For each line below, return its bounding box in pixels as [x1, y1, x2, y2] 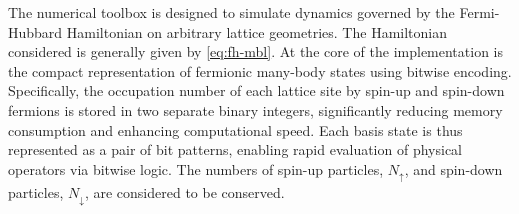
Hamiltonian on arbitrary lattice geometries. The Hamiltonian [66, 21, 447, 42]
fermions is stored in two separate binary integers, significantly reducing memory [8, 99, 503, 120]
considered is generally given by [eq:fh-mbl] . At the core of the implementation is [8, 41, 504, 62]
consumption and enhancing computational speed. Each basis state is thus [8, 119, 463, 140]
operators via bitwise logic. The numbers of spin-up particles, [8, 158, 384, 179]
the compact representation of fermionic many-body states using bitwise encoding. [8, 60, 512, 81]
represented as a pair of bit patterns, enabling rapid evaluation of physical [8, 139, 462, 160]
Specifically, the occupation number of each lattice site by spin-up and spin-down [8, 80, 505, 101]
